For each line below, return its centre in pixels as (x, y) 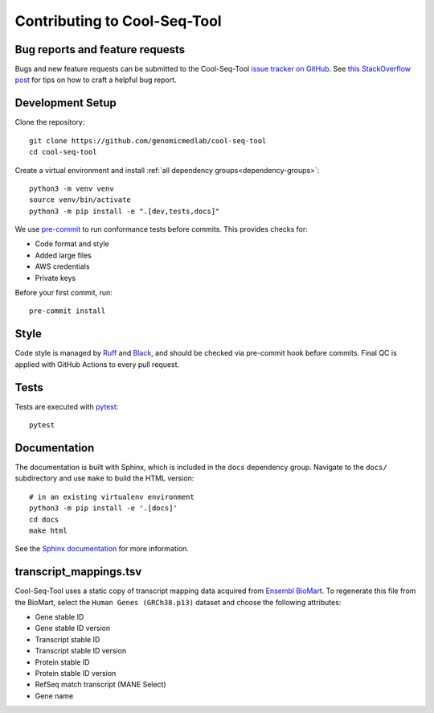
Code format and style (72, 244)
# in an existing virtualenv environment (112, 497)
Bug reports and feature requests (100, 49)
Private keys (55, 278)
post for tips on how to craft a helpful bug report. (96, 80)
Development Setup (66, 103)
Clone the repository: (50, 122)
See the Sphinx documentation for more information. (102, 549)
